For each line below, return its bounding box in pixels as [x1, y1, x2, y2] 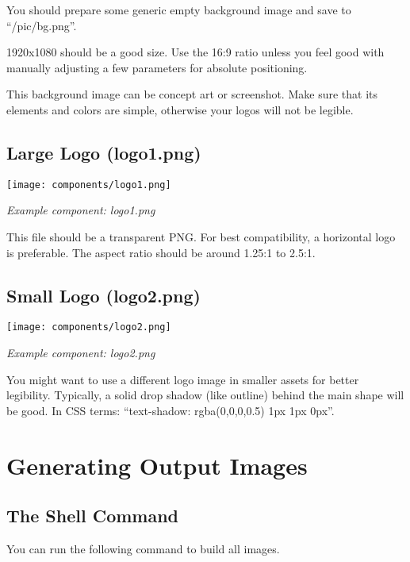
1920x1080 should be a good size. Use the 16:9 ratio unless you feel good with [6, 44, 385, 60]
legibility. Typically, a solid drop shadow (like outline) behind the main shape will [6, 387, 404, 403]
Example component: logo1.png [6, 202, 155, 218]
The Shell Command [6, 503, 179, 528]
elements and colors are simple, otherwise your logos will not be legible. [6, 101, 354, 117]
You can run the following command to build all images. [6, 541, 280, 557]
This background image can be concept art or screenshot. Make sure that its [6, 86, 377, 102]
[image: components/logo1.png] [6, 179, 171, 191]
